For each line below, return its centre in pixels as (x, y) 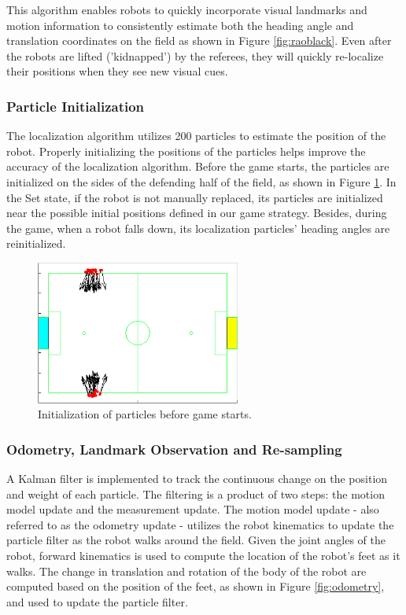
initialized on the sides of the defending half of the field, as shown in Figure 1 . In (201, 181)
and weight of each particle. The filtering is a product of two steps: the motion (196, 493)
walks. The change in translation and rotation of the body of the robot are (186, 571)
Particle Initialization (76, 106)
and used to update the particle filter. (97, 601)
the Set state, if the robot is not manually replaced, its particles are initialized (195, 197)
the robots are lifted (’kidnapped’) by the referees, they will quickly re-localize (195, 55)
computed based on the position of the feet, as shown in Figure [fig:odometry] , (196, 586)
